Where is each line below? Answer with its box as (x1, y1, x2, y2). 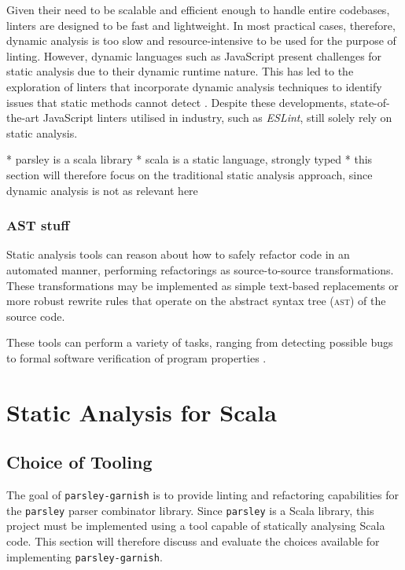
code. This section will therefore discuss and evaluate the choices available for (6, 532, 380, 549)
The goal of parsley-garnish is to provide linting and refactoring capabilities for (6, 487, 399, 503)
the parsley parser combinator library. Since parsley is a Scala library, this (6, 502, 374, 518)
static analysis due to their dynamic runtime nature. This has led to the (6, 63, 354, 79)
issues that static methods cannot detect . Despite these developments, (6, 94, 347, 110)
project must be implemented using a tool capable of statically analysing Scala (6, 517, 385, 534)
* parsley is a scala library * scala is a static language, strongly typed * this (6, 151, 373, 167)
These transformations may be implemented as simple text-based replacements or (6, 277, 399, 293)
